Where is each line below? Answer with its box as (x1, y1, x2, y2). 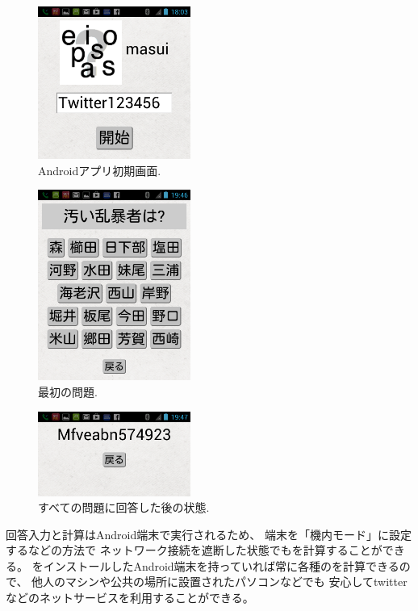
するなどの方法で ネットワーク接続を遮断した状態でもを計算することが (6, 542, 382, 559)
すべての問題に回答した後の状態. (38, 499, 210, 516)
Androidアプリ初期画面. (38, 161, 161, 178)
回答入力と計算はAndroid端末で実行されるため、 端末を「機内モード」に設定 (6, 525, 412, 542)
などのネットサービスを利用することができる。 (6, 589, 254, 606)
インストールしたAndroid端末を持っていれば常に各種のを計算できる (43, 557, 399, 574)
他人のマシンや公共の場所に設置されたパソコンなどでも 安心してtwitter (31, 573, 408, 590)
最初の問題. (38, 383, 98, 400)
